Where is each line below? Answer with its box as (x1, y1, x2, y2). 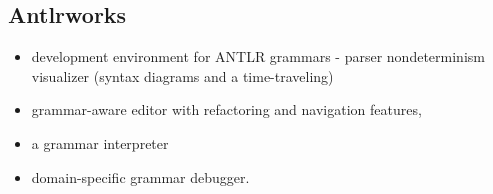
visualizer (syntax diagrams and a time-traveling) (31, 65, 334, 86)
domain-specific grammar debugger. (31, 166, 250, 187)
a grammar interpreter (31, 132, 169, 153)
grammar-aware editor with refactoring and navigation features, (31, 99, 422, 120)
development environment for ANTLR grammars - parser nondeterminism (31, 46, 485, 67)
